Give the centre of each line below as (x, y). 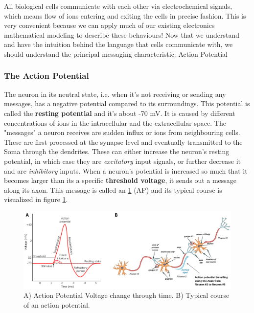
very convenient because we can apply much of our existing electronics (109, 25)
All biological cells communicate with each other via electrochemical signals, (118, 6)
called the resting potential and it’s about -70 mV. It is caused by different (120, 113)
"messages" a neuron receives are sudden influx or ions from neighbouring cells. (122, 132)
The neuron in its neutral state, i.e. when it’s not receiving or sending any (115, 94)
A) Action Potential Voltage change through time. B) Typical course (127, 295)
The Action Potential (46, 76)
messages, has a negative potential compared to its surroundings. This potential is (127, 103)
